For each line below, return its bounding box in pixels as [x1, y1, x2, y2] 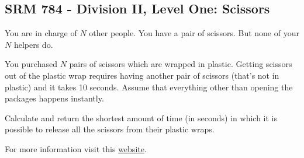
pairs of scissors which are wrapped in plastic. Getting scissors [69, 58, 292, 70]
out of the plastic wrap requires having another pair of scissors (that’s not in [5, 69, 279, 81]
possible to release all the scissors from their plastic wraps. [5, 123, 215, 135]
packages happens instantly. [5, 92, 104, 104]
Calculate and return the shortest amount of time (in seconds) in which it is [5, 111, 277, 124]
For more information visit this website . [5, 142, 147, 155]
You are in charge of [5, 27, 77, 39]
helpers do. [13, 38, 53, 50]
